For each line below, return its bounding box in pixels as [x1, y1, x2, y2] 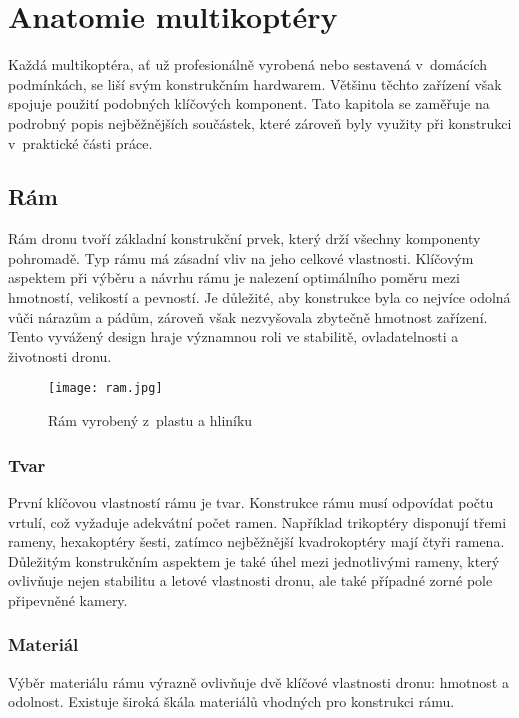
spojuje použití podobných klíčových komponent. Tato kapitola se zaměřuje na [8, 93, 490, 114]
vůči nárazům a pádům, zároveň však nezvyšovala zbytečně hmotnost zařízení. [8, 306, 488, 327]
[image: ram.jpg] [48, 381, 163, 396]
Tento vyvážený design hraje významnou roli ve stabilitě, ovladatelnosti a [8, 326, 459, 347]
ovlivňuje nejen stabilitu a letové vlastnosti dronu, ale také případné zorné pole [8, 570, 493, 591]
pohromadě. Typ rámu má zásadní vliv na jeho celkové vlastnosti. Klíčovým [8, 247, 474, 268]
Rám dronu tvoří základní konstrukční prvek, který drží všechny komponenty [8, 228, 481, 249]
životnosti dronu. [8, 345, 112, 366]
